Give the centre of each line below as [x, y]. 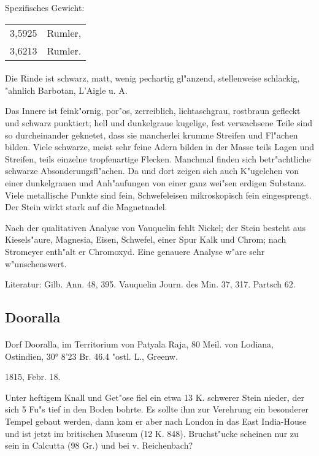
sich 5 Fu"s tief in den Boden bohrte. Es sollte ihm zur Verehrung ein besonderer [157, 409]
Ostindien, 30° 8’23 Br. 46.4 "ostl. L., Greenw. [91, 356]
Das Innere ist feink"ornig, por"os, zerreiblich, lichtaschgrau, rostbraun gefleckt [153, 111]
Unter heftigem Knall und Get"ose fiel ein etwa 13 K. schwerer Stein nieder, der [155, 397]
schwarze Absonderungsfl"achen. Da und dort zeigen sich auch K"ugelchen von [152, 171]
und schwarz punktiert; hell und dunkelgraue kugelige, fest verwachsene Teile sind [159, 122]
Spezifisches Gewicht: [45, 7]
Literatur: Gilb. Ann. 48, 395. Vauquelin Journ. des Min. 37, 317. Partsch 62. [150, 284]
